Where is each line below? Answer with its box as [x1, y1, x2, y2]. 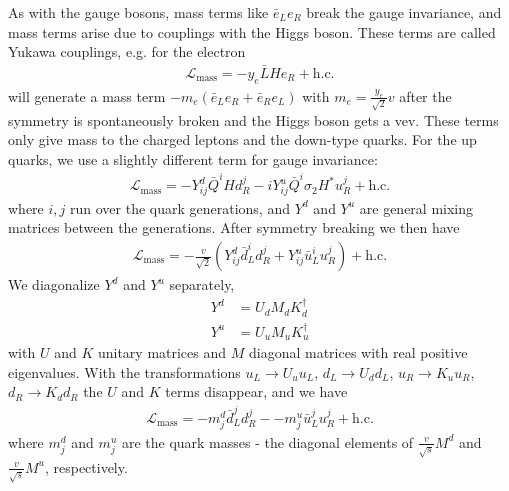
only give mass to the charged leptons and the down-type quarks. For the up [8, 129, 477, 150]
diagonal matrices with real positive [248, 342, 468, 363]
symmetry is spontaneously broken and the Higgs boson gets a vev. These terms [8, 109, 499, 130]
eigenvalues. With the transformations [8, 361, 241, 382]
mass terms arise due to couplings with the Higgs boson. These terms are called [8, 21, 496, 42]
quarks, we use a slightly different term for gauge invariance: [8, 148, 378, 169]
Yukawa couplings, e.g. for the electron [8, 41, 246, 62]
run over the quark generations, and [70, 197, 290, 218]
